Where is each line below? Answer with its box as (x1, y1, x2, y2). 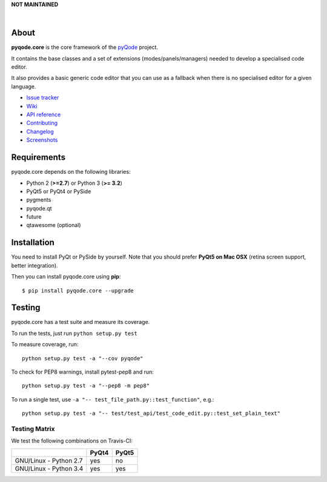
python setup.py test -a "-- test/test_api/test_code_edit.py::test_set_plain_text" (22, 410, 281, 417)
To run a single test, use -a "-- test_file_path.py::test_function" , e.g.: (11, 395, 214, 403)
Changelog (26, 128, 54, 135)
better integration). (11, 262, 58, 269)
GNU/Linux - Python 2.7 (15, 456, 83, 464)
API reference (26, 111, 61, 118)
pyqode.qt (26, 205, 52, 212)
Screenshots (26, 136, 58, 144)
